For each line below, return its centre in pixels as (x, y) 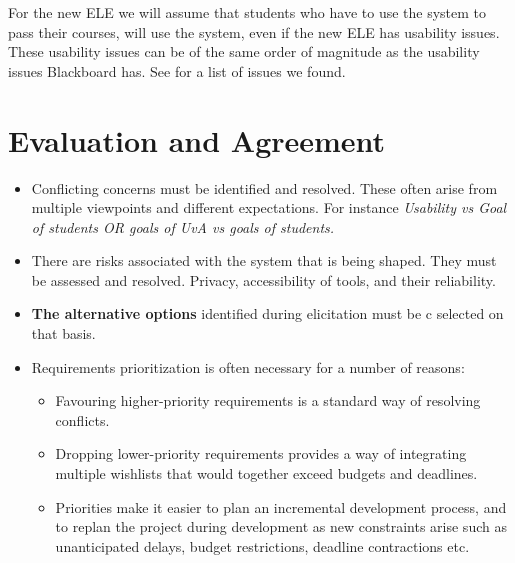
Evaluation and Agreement (197, 139)
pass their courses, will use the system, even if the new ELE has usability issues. (254, 31)
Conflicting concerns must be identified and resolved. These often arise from (264, 187)
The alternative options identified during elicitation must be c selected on (267, 313)
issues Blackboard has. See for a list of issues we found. (177, 70)
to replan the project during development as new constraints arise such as (281, 526)
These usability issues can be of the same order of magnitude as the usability (244, 51)
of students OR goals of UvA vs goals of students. (183, 226)
